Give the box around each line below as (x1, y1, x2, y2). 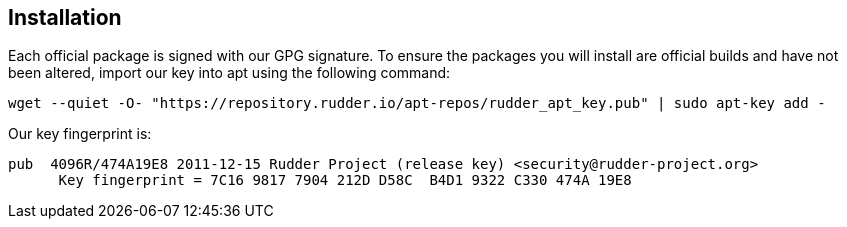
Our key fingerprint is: (8, 125, 152, 143)
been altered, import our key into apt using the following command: (8, 64, 451, 82)
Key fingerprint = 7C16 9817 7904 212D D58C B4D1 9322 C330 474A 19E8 (58, 172, 632, 189)
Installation (8, 5, 122, 30)
